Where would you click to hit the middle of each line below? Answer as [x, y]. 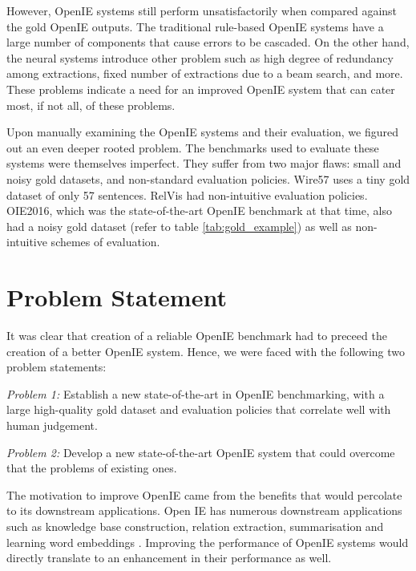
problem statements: [57, 367]
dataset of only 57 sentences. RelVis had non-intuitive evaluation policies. [187, 194]
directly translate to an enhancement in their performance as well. [169, 558]
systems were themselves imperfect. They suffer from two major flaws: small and [204, 163]
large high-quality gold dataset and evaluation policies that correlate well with [199, 409]
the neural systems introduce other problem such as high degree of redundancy [200, 57]
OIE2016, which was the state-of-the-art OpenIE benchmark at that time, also [199, 211]
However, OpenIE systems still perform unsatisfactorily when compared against [202, 10]
